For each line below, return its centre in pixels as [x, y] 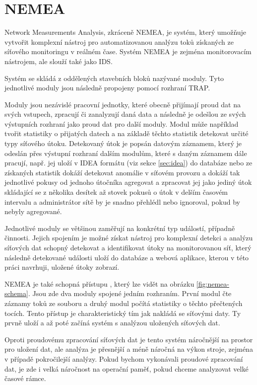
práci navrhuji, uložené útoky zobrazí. [62, 267]
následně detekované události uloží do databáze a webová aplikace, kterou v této [127, 257]
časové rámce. [25, 378]
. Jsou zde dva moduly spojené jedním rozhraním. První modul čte [130, 293]
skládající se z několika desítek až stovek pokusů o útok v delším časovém [116, 192]
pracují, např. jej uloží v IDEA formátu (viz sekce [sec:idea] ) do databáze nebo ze [128, 163]
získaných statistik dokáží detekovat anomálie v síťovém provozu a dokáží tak [122, 172]
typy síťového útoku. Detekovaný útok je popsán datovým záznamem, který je [123, 143]
